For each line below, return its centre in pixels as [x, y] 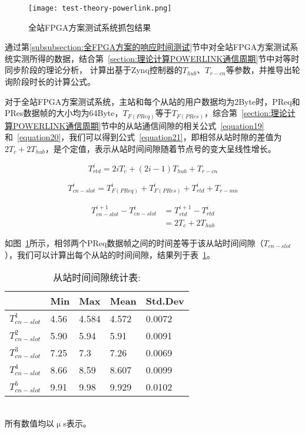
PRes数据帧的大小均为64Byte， [64, 113]
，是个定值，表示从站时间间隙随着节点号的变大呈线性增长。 [160, 148]
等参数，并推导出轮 [263, 70]
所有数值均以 [29, 423]
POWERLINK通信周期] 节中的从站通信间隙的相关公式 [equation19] [138, 125]
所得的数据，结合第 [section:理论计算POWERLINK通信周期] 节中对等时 [164, 58]
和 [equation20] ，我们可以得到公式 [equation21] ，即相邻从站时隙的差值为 [143, 137]
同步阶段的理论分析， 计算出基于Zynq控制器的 [94, 70]
